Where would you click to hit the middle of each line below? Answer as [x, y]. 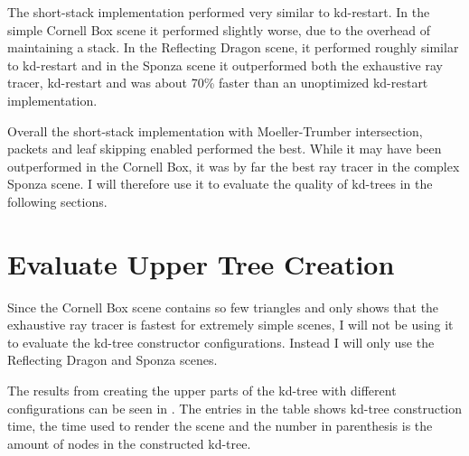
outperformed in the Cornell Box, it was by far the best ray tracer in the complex [234, 166]
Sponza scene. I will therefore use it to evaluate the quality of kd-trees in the [220, 184]
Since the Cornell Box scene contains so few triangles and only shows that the [223, 307]
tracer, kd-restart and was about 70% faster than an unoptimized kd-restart [218, 83]
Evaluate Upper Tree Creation [201, 263]
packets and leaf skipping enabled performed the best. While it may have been [225, 149]
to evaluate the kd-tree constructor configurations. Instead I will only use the [221, 342]
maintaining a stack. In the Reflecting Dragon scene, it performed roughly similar [233, 47]
